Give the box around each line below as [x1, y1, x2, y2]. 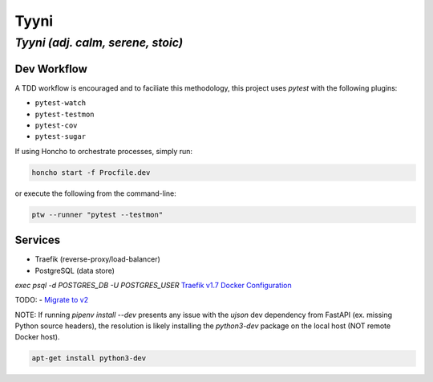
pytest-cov [34, 120, 78, 130]
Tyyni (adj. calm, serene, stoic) [14, 35, 184, 50]
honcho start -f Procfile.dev [31, 168, 151, 177]
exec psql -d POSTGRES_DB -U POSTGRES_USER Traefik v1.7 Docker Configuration [14, 280, 292, 290]
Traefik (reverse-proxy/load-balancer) [34, 254, 160, 264]
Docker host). [14, 332, 60, 342]
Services [14, 234, 61, 247]
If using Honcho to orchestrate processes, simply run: [14, 146, 192, 156]
